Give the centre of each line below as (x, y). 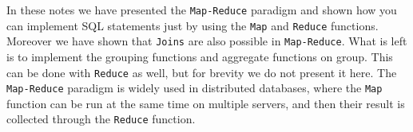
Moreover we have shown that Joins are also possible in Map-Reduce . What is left (207, 41)
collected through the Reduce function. (101, 119)
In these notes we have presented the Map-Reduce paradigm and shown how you (202, 10)
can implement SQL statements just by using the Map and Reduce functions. (193, 25)
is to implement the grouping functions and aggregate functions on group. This (200, 56)
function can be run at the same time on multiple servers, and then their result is (206, 103)
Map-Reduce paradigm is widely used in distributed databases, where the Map (195, 88)
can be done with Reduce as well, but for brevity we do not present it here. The (202, 72)
